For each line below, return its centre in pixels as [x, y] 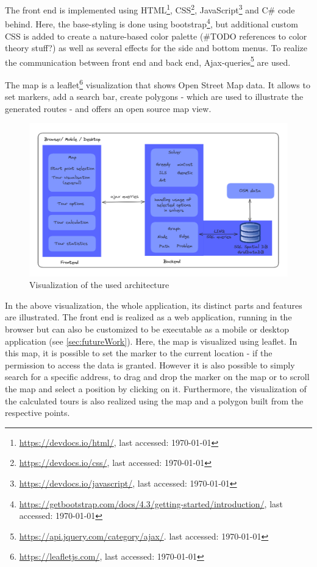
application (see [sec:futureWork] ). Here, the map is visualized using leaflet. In [151, 341]
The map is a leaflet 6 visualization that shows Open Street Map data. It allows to [158, 83]
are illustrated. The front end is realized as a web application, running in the [148, 317]
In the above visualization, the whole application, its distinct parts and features [154, 305]
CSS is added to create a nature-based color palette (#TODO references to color [156, 36]
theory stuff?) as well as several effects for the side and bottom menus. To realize [156, 48]
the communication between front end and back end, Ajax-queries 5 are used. [148, 61]
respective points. [37, 413]
